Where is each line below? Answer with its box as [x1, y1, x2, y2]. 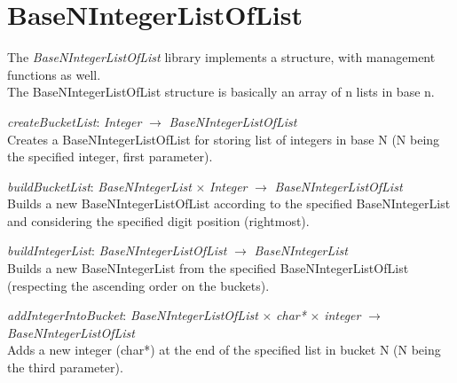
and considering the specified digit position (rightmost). [7, 211, 310, 230]
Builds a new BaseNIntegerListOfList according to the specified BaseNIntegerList [7, 194, 451, 213]
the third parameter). [7, 358, 123, 377]
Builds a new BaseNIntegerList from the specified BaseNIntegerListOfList [7, 259, 409, 277]
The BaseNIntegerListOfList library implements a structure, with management [7, 48, 436, 66]
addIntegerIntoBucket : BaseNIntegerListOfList [7, 306, 258, 324]
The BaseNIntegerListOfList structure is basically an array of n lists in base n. [7, 82, 435, 101]
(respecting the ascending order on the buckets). [7, 276, 270, 294]
